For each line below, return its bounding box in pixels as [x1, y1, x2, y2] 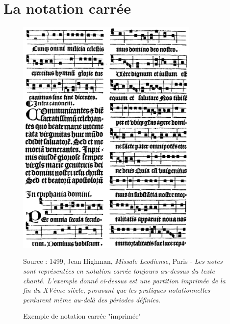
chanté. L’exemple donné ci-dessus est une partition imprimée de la [23, 275, 226, 285]
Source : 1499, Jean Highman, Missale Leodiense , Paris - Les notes [23, 256, 223, 266]
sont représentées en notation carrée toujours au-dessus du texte [23, 265, 215, 276]
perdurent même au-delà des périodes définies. [23, 294, 161, 304]
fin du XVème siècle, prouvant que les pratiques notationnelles [23, 285, 210, 295]
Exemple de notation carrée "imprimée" [23, 311, 141, 321]
